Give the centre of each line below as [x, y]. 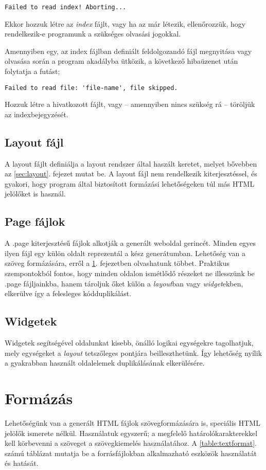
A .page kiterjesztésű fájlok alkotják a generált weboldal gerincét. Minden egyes [130, 243]
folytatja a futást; [32, 71]
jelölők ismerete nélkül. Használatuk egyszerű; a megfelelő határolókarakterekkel [131, 433]
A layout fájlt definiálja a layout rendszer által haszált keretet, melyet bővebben [131, 163]
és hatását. [22, 463]
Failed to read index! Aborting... [66, 7]
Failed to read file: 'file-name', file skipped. [91, 88]
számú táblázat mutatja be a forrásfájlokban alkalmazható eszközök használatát [131, 453]
